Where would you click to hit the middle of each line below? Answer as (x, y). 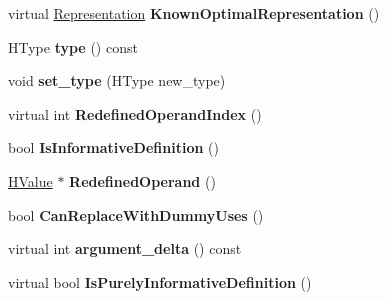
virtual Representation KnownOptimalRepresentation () (194, 13)
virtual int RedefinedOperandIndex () (135, 113)
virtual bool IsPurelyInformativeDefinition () (160, 281)
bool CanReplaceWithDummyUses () (136, 214)
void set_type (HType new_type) (117, 80)
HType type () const (73, 46)
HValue (30, 180)
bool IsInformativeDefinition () (113, 147)
